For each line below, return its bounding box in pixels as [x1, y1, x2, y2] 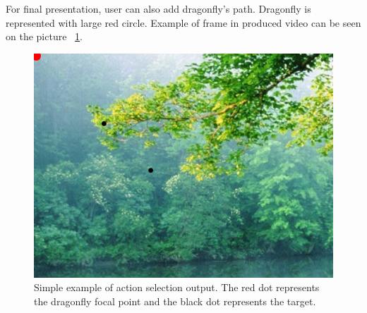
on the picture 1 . [6, 29, 83, 44]
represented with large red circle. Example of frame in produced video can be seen [6, 15, 361, 30]
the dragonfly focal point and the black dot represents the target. [34, 293, 316, 308]
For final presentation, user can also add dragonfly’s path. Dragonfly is [6, 1, 311, 16]
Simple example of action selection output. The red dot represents [34, 280, 320, 295]
